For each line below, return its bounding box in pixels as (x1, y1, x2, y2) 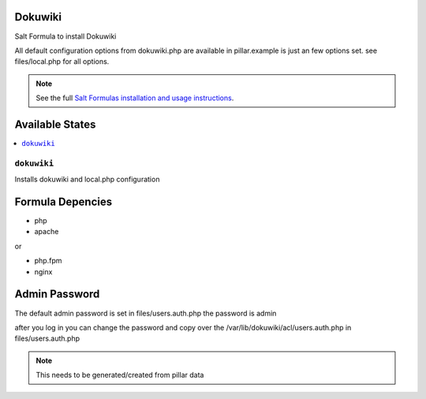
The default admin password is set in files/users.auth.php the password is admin (14, 308, 277, 318)
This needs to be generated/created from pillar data (35, 371, 204, 380)
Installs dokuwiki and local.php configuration (14, 174, 160, 185)
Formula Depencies (14, 195, 113, 208)
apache (34, 227, 59, 237)
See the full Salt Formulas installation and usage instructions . (35, 93, 234, 103)
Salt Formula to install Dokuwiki (14, 32, 117, 41)
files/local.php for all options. (14, 57, 110, 66)
